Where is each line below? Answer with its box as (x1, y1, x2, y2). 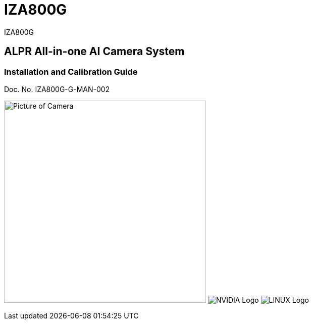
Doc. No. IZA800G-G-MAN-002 (4, 84, 110, 94)
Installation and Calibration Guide (4, 66, 138, 77)
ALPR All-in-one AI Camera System (4, 45, 185, 58)
